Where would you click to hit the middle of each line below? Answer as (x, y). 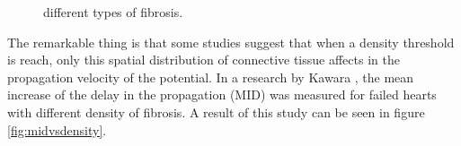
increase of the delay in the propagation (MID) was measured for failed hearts (222, 94)
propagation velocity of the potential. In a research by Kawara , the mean (211, 77)
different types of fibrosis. (113, 12)
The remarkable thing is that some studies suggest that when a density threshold (231, 42)
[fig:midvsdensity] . (57, 129)
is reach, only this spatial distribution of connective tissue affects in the (204, 60)
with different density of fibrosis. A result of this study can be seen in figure (216, 112)
